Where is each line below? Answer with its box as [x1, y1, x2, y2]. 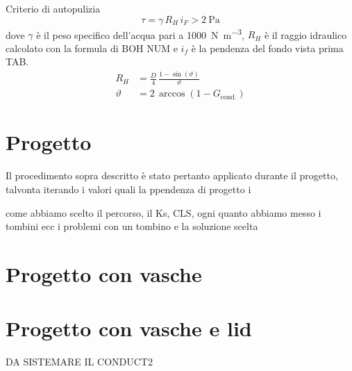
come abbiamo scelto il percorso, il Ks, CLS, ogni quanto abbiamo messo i [6, 205, 321, 220]
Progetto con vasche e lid [6, 314, 252, 343]
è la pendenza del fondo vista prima [191, 40, 344, 55]
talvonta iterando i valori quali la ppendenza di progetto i [6, 182, 251, 197]
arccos [159, 89, 185, 99]
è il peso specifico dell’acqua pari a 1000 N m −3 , [36, 25, 244, 42]
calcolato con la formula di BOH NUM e [6, 40, 178, 55]
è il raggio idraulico [264, 27, 347, 42]
